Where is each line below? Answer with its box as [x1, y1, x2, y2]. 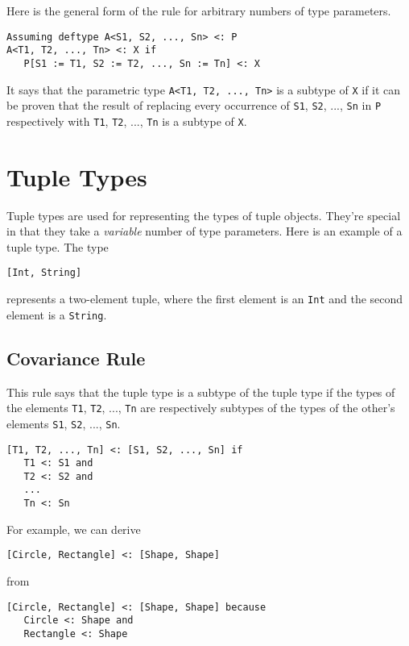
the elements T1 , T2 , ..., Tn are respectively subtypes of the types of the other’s [6, 399, 395, 416]
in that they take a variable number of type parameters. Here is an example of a [6, 223, 403, 240]
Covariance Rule [6, 345, 146, 370]
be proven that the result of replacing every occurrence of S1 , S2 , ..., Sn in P [6, 97, 382, 114]
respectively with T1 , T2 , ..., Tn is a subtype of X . [6, 112, 247, 129]
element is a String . [6, 306, 107, 323]
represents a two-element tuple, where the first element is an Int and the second [6, 290, 403, 307]
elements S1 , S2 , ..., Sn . [6, 415, 121, 431]
